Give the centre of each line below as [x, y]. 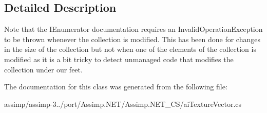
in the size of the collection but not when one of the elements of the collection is [130, 49]
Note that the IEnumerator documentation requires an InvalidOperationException [133, 29]
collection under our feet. [43, 69]
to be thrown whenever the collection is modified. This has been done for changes [132, 39]
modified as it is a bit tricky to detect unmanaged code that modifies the [119, 59]
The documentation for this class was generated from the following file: [116, 87]
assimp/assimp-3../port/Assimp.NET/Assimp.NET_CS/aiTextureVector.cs [123, 103]
